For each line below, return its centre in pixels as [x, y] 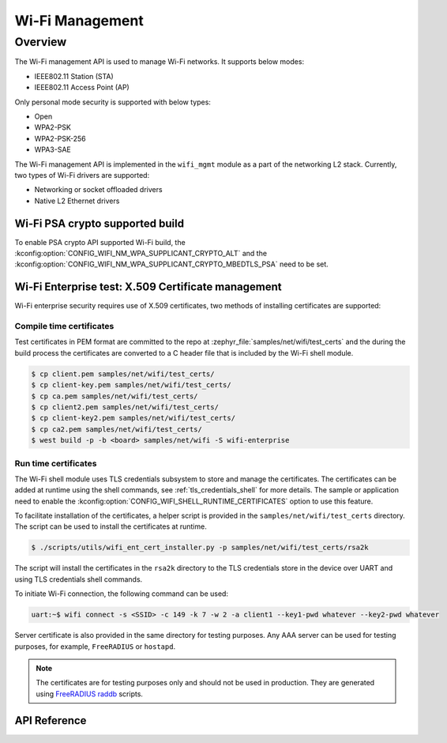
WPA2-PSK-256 [60, 138]
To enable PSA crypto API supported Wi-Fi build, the [100, 242]
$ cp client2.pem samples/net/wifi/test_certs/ [125, 407]
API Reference [51, 720]
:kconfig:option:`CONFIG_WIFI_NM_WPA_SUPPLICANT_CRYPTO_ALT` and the [141, 253]
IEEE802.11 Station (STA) [74, 76]
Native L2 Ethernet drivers [77, 201]
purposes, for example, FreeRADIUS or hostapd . [95, 646]
